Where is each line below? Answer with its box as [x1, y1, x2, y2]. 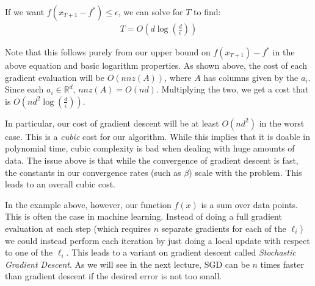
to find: [194, 5, 221, 18]
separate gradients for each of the [161, 221, 286, 234]
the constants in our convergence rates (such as [5, 166, 181, 178]
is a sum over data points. [201, 198, 298, 211]
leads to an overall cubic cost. [5, 178, 116, 190]
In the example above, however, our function [5, 198, 172, 211]
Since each [5, 83, 44, 96]
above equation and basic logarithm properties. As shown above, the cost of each [5, 59, 308, 72]
